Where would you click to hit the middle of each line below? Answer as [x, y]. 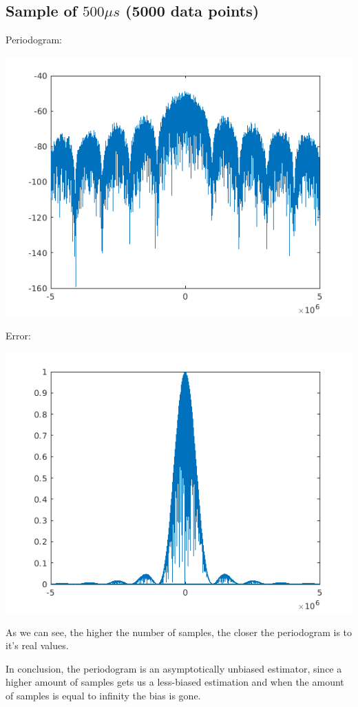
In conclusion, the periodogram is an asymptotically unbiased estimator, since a [174, 668]
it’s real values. [37, 645]
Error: [18, 336]
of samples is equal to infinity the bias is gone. [103, 695]
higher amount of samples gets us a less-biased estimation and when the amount [175, 682]
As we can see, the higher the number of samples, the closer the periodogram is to [179, 632]
